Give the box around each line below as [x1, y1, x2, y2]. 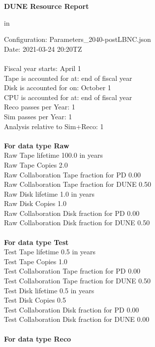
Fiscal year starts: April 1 [4, 63, 81, 73]
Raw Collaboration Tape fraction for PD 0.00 [4, 169, 141, 179]
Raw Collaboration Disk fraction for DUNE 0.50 [4, 217, 150, 228]
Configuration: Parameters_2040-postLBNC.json [4, 34, 151, 44]
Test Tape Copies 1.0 [4, 256, 67, 266]
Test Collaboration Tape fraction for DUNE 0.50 [4, 276, 151, 286]
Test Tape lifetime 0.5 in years [4, 246, 96, 257]
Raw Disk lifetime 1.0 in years [4, 188, 95, 199]
